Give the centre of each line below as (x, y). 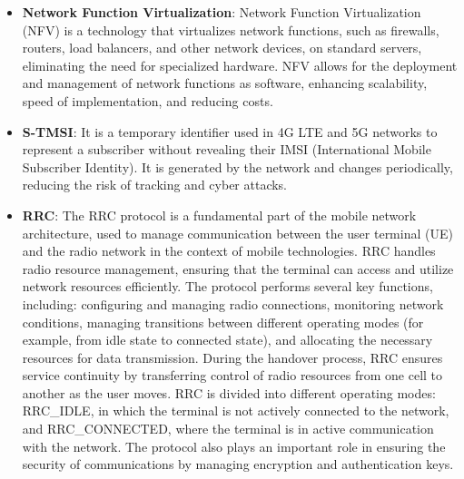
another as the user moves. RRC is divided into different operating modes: (229, 392)
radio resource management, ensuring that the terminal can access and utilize (238, 268)
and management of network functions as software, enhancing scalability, (225, 83)
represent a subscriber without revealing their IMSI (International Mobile (227, 149)
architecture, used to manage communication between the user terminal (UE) (237, 233)
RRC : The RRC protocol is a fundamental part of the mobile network (219, 215)
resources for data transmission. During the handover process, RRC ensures (232, 357)
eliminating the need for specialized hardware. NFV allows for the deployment (240, 65)
